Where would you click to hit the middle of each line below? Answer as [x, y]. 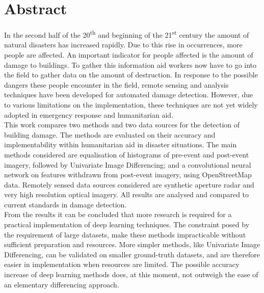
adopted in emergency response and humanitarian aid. [89, 114]
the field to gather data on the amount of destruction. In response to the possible [131, 75]
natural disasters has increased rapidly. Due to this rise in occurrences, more [123, 45]
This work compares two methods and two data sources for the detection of [122, 125]
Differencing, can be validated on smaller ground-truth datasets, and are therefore [132, 254]
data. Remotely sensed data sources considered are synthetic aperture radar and [129, 184]
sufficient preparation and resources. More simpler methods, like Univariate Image [132, 244]
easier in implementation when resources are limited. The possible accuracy [122, 264]
